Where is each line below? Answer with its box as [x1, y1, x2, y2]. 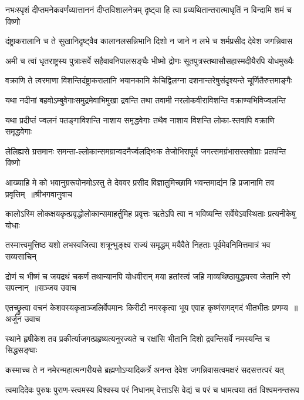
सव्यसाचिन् [5, 250, 37, 262]
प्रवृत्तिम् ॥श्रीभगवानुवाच [5, 187, 72, 200]
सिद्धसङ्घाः [5, 344, 38, 356]
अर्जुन [5, 312, 22, 325]
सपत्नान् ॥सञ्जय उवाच [5, 281, 76, 294]
